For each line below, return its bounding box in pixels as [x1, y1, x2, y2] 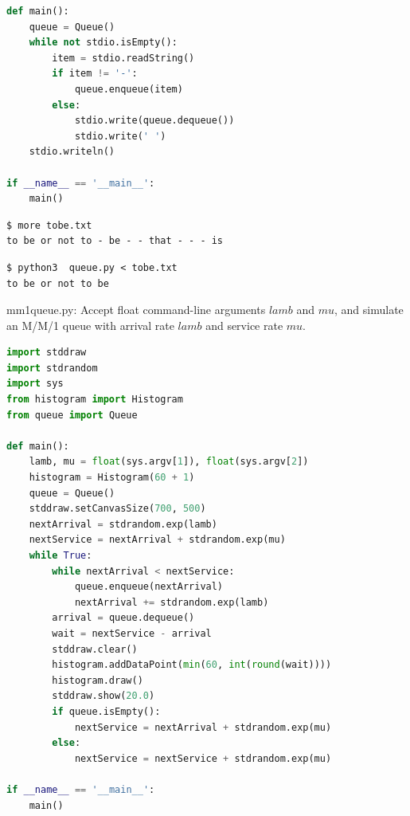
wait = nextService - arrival [52, 627, 212, 639]
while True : [29, 550, 92, 561]
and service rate [205, 316, 283, 333]
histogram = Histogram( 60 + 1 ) [29, 472, 195, 484]
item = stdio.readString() [52, 52, 195, 64]
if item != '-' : [52, 68, 138, 80]
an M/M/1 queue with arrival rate [6, 316, 174, 333]
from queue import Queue [6, 409, 138, 421]
